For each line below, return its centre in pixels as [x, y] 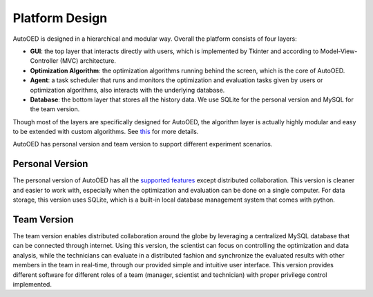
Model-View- [339, 51]
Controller [44, 61]
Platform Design [60, 18]
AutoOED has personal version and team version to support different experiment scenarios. [143, 144]
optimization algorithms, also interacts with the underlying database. [127, 90]
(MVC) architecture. [88, 61]
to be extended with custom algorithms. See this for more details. [106, 132]
